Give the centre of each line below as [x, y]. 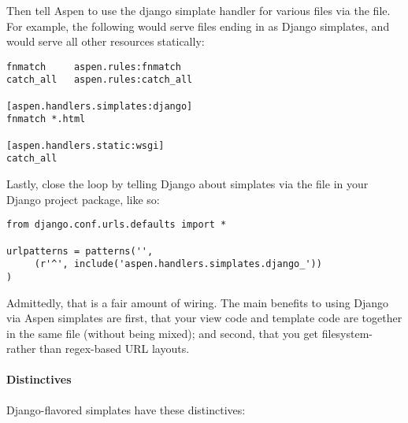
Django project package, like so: [83, 199]
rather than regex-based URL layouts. [98, 349]
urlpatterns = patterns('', [80, 251]
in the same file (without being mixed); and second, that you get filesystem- [190, 333]
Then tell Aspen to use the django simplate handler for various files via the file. [198, 10]
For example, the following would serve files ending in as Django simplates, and [198, 26]
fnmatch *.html [46, 119]
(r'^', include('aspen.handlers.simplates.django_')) [178, 264]
